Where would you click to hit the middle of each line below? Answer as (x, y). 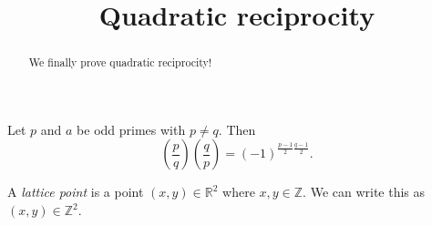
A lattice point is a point (76, 192)
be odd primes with (131, 129)
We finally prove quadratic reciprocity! (120, 62)
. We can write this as (364, 192)
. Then (237, 129)
